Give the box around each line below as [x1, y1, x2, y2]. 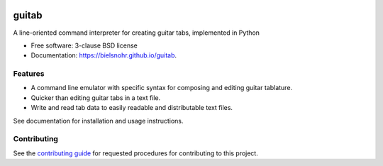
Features [13, 69, 45, 79]
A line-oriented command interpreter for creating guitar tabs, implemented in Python [13, 28, 260, 37]
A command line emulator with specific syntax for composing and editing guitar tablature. [30, 84, 293, 92]
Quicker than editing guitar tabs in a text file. [30, 93, 161, 102]
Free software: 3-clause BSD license [30, 41, 138, 50]
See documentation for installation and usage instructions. [13, 116, 184, 125]
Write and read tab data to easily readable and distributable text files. [30, 104, 233, 112]
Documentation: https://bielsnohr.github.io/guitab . [30, 51, 177, 60]
